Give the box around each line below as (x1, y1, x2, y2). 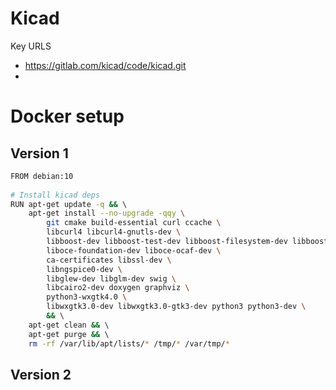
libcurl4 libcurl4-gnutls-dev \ (46, 227, 182, 237)
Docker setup (10, 105, 125, 128)
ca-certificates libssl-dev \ (46, 255, 172, 265)
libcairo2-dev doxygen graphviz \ (46, 283, 190, 293)
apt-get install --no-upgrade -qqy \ (28, 208, 186, 219)
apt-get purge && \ (28, 329, 110, 339)
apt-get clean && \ (28, 320, 110, 330)
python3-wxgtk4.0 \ (46, 292, 128, 302)
